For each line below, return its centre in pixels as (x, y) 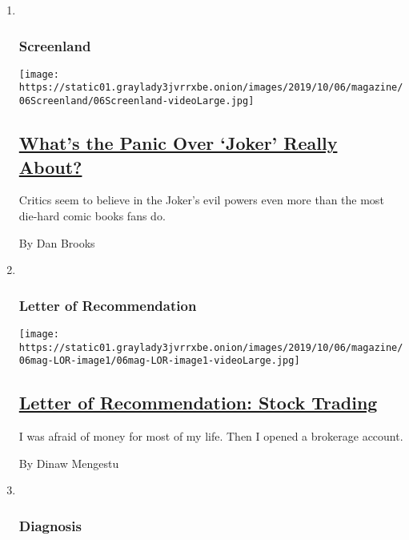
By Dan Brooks (57, 242)
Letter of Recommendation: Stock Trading (198, 403)
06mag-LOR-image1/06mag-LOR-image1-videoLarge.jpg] (159, 361)
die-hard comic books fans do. (92, 215)
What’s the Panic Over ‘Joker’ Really (178, 143)
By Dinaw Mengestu (69, 463)
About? (50, 166)
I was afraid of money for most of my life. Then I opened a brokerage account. (211, 436)
